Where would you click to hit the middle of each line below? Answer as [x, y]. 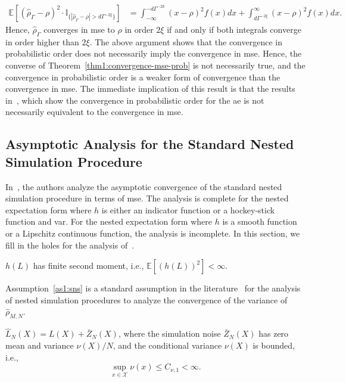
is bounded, [274, 345]
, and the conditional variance [167, 345]
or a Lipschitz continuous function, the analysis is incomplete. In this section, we [153, 233]
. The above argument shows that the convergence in [186, 41]
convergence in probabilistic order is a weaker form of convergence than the [143, 77]
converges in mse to [79, 29]
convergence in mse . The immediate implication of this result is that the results [150, 88]
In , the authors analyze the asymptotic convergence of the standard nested [144, 186]
